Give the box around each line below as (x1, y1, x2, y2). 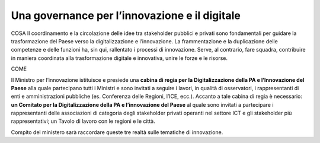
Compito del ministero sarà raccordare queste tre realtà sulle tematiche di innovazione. (11, 128, 223, 136)
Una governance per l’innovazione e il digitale (11, 9, 241, 22)
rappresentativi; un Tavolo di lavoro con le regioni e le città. (11, 117, 155, 125)
